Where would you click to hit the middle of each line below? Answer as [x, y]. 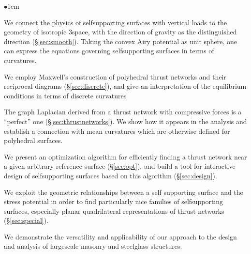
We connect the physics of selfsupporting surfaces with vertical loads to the [116, 22]
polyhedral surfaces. [33, 140]
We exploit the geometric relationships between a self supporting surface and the [124, 192]
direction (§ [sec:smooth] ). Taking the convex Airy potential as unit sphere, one [121, 41]
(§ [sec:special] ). [26, 220]
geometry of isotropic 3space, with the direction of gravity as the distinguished [120, 32]
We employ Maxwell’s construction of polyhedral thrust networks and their [115, 76]
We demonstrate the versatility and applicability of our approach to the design [120, 236]
